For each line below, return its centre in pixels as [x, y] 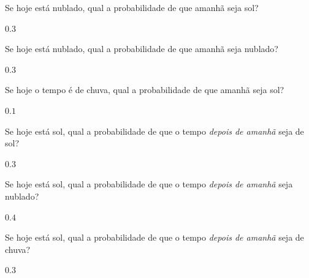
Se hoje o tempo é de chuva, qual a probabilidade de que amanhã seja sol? [145, 90]
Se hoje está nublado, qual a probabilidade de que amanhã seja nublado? [142, 49]
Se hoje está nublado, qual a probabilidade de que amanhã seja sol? [132, 7]
